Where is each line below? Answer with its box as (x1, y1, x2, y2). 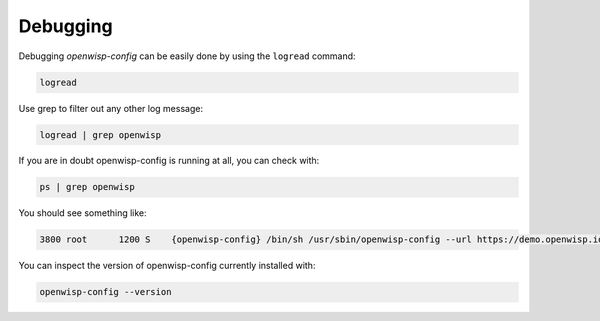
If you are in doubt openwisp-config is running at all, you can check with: (18, 155, 320, 167)
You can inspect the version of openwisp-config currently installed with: (18, 260, 316, 272)
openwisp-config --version (39, 286, 172, 298)
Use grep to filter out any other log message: (18, 102, 204, 114)
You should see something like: (18, 207, 147, 219)
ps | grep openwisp (39, 181, 135, 193)
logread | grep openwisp (39, 129, 162, 140)
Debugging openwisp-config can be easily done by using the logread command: (18, 50, 356, 62)
